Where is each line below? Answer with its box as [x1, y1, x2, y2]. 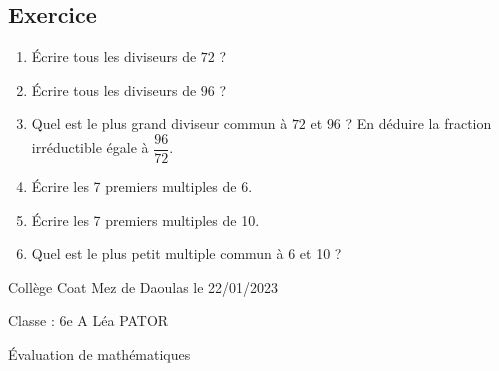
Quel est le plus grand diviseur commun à [31, 113, 288, 134]
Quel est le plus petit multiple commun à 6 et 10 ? [31, 243, 342, 264]
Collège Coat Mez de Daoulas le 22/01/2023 [8, 276, 279, 297]
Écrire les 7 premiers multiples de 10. [31, 209, 260, 230]
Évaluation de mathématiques [8, 344, 191, 365]
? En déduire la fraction [345, 113, 492, 134]
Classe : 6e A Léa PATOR [8, 310, 169, 331]
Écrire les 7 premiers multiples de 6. [31, 176, 253, 197]
